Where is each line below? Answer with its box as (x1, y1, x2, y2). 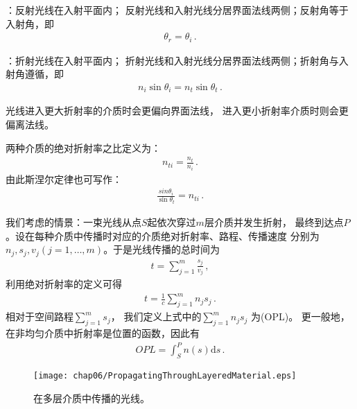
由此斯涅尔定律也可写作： (6, 171, 122, 186)
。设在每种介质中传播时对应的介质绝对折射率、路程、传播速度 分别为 (6, 228, 320, 243)
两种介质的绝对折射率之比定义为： (6, 140, 161, 155)
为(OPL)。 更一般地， (251, 309, 350, 324)
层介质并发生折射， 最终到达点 (204, 215, 344, 229)
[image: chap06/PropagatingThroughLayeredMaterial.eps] (33, 370, 297, 381)
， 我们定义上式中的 (110, 309, 202, 324)
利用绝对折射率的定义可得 (6, 277, 122, 291)
